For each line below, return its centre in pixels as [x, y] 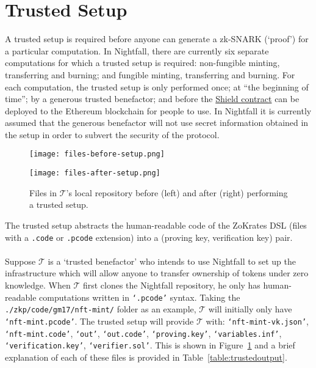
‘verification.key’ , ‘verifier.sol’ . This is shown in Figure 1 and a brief [150, 345]
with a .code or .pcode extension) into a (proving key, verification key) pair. [149, 237]
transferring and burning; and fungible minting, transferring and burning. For [150, 74]
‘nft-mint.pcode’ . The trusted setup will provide [99, 321]
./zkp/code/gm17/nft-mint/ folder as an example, [101, 309]
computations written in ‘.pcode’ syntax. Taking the [140, 297]
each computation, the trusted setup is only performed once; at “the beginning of [157, 86]
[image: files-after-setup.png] [95, 173]
